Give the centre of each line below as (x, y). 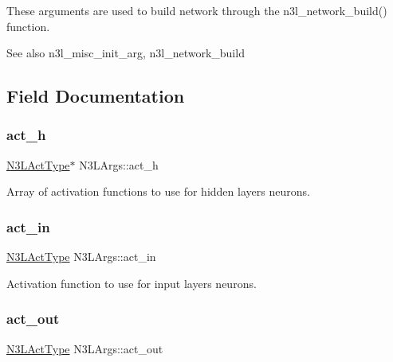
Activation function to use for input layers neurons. (132, 283)
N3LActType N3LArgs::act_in (81, 257)
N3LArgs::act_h (119, 164)
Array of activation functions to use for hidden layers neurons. (158, 191)
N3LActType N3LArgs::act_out (85, 348)
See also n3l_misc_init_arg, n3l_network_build (126, 53)
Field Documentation (96, 96)
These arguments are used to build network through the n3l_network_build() (197, 10)
